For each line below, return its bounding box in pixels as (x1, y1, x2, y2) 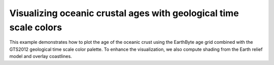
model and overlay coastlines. (9, 53, 72, 59)
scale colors (9, 22, 62, 33)
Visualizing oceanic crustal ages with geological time (9, 8, 239, 19)
